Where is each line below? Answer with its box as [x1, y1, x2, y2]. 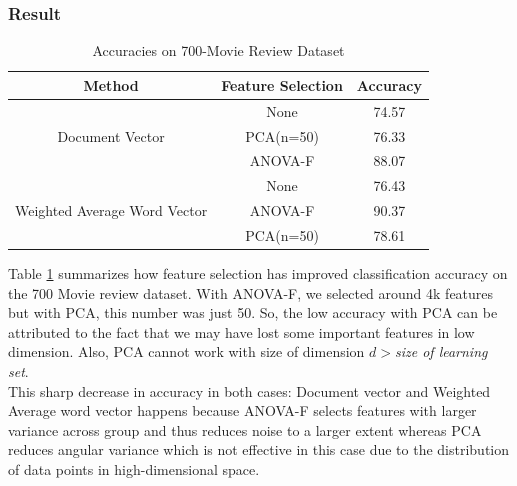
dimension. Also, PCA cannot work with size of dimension [8, 341, 365, 362]
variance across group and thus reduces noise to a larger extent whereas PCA [8, 419, 482, 440]
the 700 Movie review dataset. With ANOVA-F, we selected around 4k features [8, 282, 494, 303]
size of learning [394, 341, 488, 362]
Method [83, 74, 139, 95]
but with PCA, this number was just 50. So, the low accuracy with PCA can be [8, 302, 498, 323]
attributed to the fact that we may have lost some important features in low [8, 321, 475, 342]
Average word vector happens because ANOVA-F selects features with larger [8, 400, 477, 421]
